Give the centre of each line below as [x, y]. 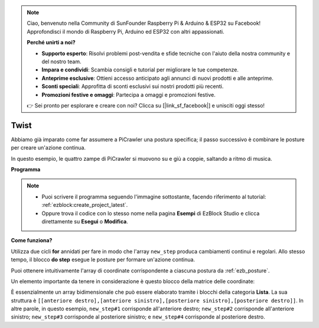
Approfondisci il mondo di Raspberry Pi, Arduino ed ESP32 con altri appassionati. [126, 31]
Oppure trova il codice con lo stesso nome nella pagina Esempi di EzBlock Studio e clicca [151, 213]
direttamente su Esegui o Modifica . [85, 221]
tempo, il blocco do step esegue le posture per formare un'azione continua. [103, 259]
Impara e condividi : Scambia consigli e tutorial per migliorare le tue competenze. [140, 70]
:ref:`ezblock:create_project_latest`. [85, 205]
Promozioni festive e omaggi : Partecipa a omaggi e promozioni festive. [128, 95]
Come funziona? [32, 241]
